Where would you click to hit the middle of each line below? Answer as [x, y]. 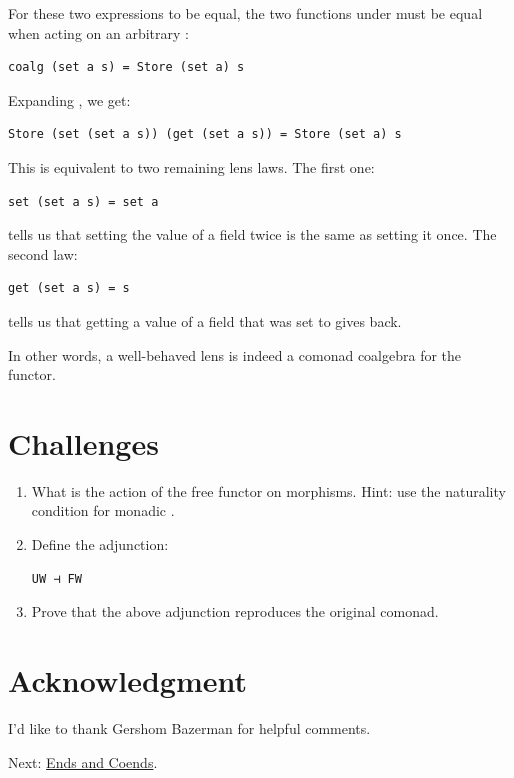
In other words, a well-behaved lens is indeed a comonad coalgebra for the [235, 354]
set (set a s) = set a [83, 201]
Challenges [83, 442]
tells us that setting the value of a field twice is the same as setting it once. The [252, 234]
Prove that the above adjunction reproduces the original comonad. [235, 611]
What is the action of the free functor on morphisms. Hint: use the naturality [268, 490]
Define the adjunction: [100, 544]
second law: [43, 253]
